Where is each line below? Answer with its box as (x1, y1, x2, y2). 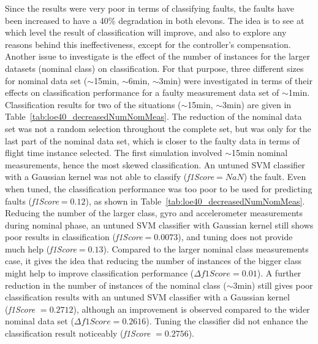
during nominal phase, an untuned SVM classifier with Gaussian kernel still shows (5, 218, 314, 231)
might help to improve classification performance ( (5, 267, 194, 279)
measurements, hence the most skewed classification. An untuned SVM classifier (5, 158, 305, 171)
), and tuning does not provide (178, 230, 293, 243)
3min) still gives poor (233, 278, 313, 291)
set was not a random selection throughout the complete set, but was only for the (5, 122, 311, 135)
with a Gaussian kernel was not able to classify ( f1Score (5, 170, 214, 183)
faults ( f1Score (5, 194, 59, 207)
